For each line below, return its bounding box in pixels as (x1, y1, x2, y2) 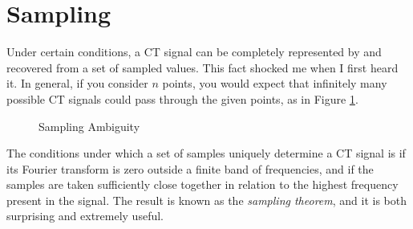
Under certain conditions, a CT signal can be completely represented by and (6, 43, 382, 60)
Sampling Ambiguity (38, 117, 140, 134)
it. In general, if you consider (6, 75, 148, 92)
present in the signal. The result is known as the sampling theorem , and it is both (6, 191, 407, 208)
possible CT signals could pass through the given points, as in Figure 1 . (6, 90, 358, 107)
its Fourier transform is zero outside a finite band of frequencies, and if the (6, 160, 374, 177)
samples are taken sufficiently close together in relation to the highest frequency (6, 176, 399, 193)
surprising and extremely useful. (6, 207, 164, 224)
